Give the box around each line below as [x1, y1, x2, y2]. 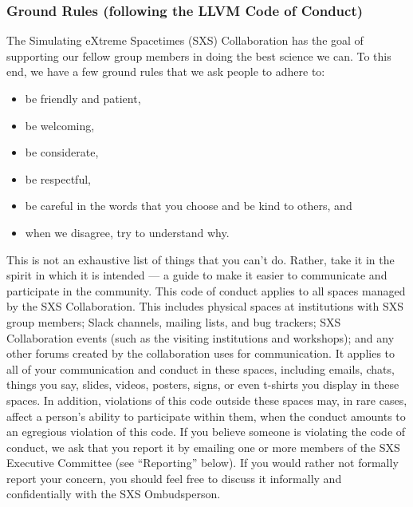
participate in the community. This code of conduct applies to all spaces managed [6, 282, 406, 299]
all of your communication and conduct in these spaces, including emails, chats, [6, 360, 395, 377]
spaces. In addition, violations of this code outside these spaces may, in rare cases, [6, 391, 407, 408]
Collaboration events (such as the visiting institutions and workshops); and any [6, 329, 395, 346]
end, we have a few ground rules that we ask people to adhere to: [6, 63, 325, 80]
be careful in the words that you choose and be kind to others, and [25, 197, 352, 214]
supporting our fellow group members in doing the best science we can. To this [6, 47, 391, 64]
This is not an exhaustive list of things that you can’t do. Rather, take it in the [6, 251, 395, 267]
